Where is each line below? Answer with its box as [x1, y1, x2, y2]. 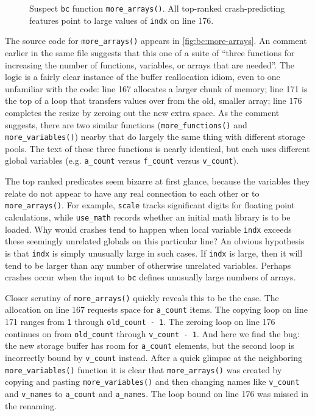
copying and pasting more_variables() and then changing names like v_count [5, 375, 300, 388]
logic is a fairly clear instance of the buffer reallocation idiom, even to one [5, 70, 280, 83]
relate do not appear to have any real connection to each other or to [5, 186, 260, 199]
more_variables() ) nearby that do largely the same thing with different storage [5, 130, 305, 143]
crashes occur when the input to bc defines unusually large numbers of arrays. [5, 271, 296, 283]
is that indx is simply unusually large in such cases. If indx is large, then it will [5, 246, 303, 259]
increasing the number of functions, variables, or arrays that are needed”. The [5, 58, 295, 71]
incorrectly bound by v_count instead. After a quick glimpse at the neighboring [5, 351, 302, 364]
